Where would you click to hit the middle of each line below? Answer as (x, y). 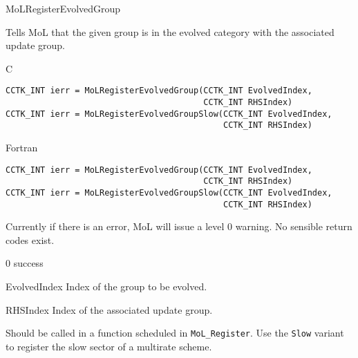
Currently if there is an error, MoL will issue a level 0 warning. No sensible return (179, 226)
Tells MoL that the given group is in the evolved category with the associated (170, 31)
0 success (25, 263)
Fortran (22, 147)
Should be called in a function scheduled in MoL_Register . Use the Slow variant (175, 333)
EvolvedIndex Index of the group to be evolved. (106, 286)
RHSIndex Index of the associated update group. (109, 309)
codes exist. (30, 239)
